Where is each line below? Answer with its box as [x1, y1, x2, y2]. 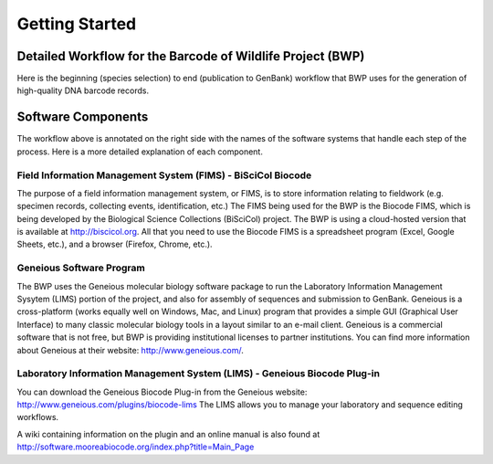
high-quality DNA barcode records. [16, 85, 150, 96]
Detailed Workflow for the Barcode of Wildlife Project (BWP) [16, 48, 365, 64]
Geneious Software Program [16, 261, 145, 274]
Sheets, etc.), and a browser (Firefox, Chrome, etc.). [16, 238, 214, 250]
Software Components [16, 110, 149, 125]
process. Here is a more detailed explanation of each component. [16, 146, 264, 157]
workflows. [16, 412, 59, 423]
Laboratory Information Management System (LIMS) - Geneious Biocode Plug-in [16, 367, 381, 380]
